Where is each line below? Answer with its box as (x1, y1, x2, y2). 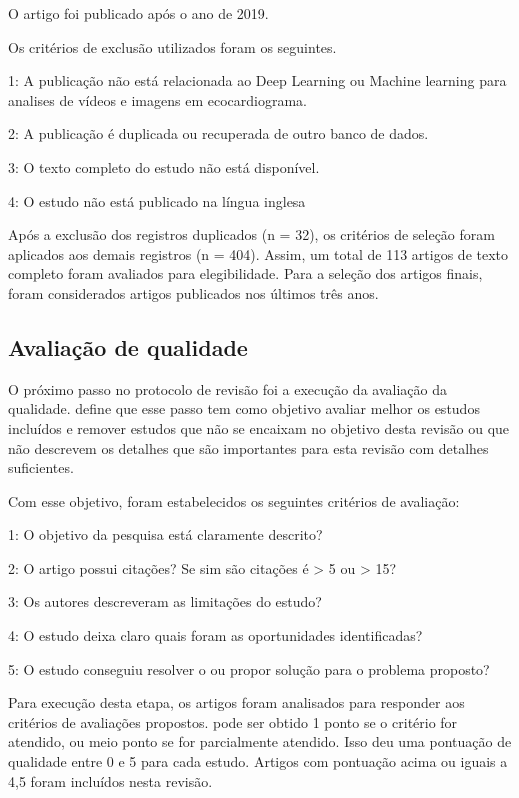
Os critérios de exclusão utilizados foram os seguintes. (8, 36, 337, 57)
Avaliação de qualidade (8, 331, 248, 362)
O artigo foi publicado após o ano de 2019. (8, 3, 269, 23)
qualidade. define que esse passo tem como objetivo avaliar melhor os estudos (8, 398, 480, 419)
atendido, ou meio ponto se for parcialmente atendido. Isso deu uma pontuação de (8, 731, 512, 752)
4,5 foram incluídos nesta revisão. (8, 770, 213, 791)
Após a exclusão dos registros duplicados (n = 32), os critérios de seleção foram (8, 224, 495, 245)
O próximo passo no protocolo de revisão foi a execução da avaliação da (8, 378, 447, 399)
